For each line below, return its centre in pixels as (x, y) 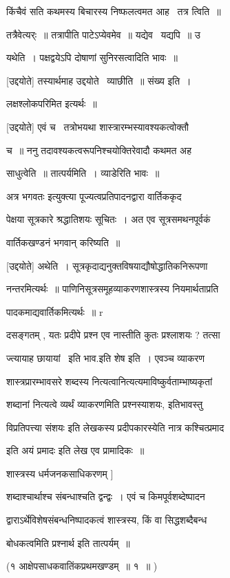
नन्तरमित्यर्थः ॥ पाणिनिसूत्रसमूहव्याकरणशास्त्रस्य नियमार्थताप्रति (113, 289)
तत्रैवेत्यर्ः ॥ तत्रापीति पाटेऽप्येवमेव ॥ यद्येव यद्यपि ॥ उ (103, 34)
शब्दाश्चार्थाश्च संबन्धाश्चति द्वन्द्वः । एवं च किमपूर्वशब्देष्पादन (106, 496)
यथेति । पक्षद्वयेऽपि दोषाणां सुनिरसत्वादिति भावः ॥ (92, 57)
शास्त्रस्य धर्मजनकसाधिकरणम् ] (60, 473)
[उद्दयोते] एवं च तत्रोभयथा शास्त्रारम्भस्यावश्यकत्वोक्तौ (98, 126)
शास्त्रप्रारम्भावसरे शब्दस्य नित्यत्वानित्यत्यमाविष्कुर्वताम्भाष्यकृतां (109, 381)
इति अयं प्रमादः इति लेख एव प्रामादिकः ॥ (75, 450)
